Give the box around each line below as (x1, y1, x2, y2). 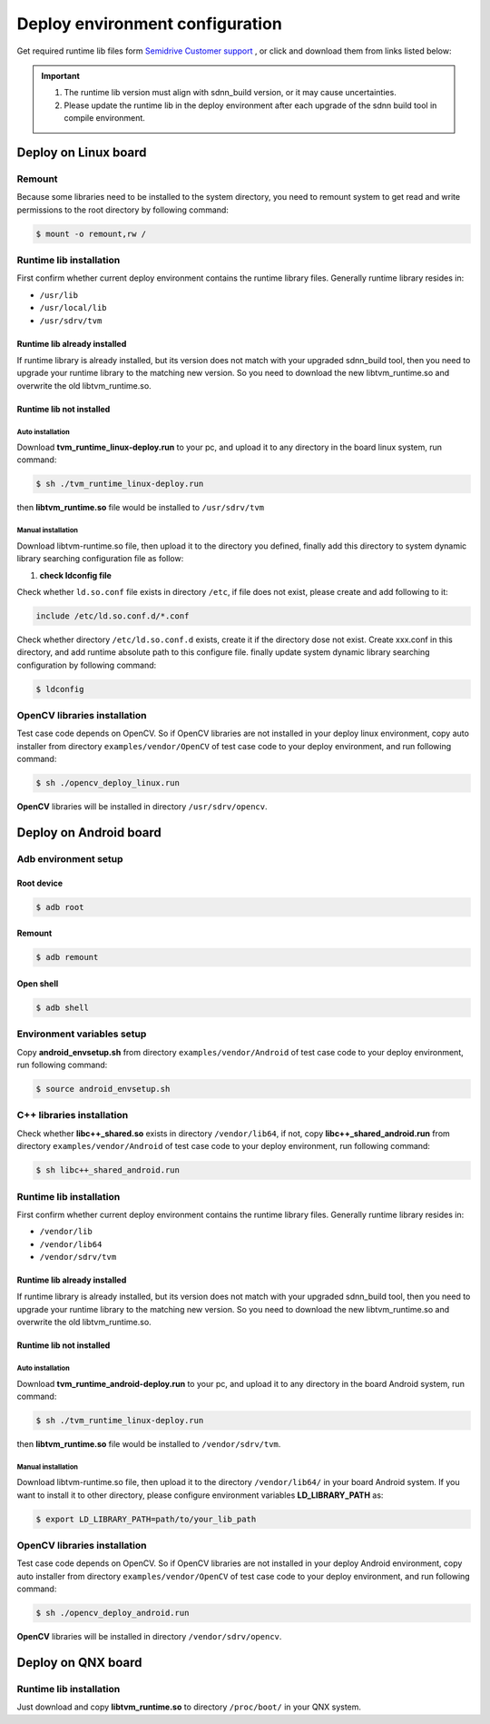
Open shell (16, 977, 59, 989)
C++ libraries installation (16, 1109, 129, 1122)
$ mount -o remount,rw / (35, 228, 147, 239)
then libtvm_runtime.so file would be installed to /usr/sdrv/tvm (16, 502, 265, 513)
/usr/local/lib (39, 302, 108, 313)
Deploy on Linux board (16, 144, 147, 160)
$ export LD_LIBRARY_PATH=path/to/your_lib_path (35, 1513, 257, 1524)
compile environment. (64, 113, 145, 124)
